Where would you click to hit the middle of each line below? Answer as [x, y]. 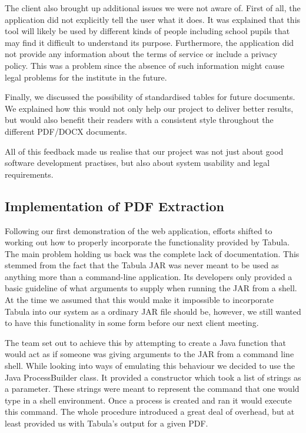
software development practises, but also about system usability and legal [137, 163]
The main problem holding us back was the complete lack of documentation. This [152, 253]
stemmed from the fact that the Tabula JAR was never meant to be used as [142, 265]
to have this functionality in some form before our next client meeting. [132, 323]
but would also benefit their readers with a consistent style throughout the [139, 120]
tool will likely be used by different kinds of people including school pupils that [147, 31]
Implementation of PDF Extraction [114, 206]
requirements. [29, 174]
